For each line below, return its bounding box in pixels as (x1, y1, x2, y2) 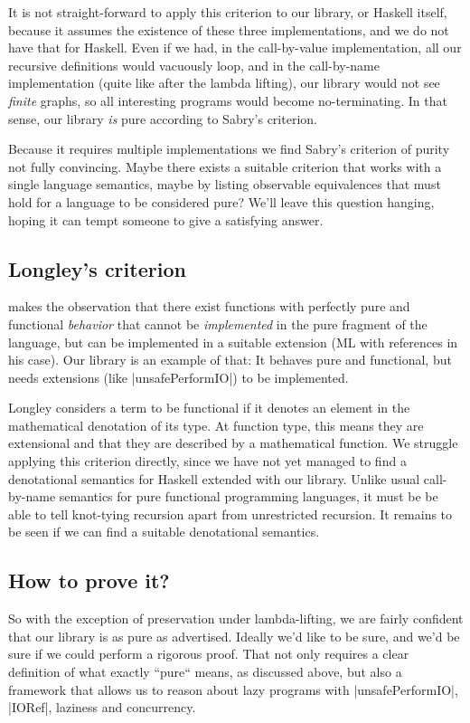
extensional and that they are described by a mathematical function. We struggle (8, 433, 458, 452)
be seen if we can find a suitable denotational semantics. (8, 522, 320, 541)
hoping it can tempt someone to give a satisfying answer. (8, 210, 324, 229)
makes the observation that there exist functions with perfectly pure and (8, 297, 410, 316)
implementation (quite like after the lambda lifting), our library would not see (8, 73, 440, 92)
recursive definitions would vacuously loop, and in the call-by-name (8, 55, 380, 74)
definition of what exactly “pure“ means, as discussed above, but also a (8, 662, 402, 681)
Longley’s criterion (8, 254, 186, 282)
